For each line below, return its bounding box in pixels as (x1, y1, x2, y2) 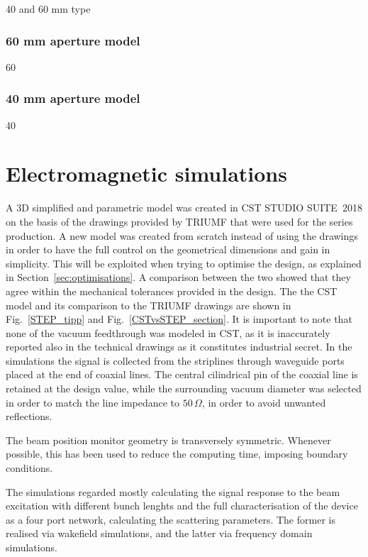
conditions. (6, 461, 53, 475)
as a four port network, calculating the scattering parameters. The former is (6, 512, 335, 526)
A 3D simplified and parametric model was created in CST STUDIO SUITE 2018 (6, 200, 362, 215)
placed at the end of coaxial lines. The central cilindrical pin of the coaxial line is (6, 367, 358, 382)
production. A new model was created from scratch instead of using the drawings (6, 228, 358, 243)
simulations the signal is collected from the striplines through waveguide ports (6, 353, 345, 368)
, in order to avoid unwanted (201, 395, 326, 409)
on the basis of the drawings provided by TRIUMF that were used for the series (6, 214, 353, 228)
